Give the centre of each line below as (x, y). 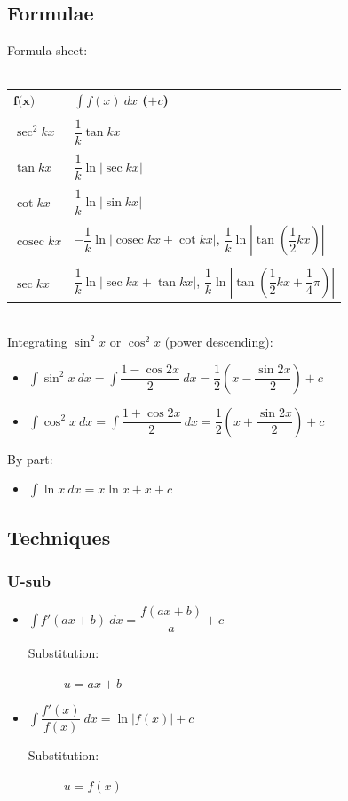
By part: (30, 458)
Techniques (59, 537)
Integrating (37, 341)
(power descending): (219, 341)
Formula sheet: (47, 50)
